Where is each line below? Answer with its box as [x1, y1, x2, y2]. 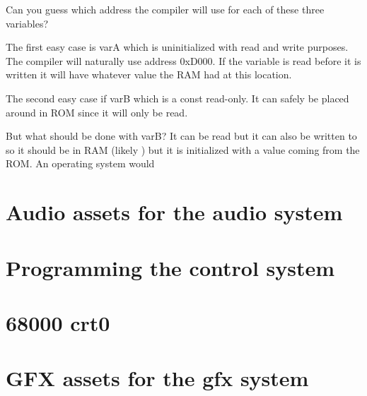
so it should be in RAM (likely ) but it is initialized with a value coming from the [6, 142, 360, 157]
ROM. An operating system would [6, 156, 155, 171]
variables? [6, 16, 49, 30]
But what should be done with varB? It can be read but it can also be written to [6, 128, 357, 143]
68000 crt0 [6, 308, 110, 337]
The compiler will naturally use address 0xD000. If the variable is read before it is [6, 53, 361, 68]
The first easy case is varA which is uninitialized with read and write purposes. [6, 40, 349, 54]
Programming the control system [6, 253, 335, 282]
